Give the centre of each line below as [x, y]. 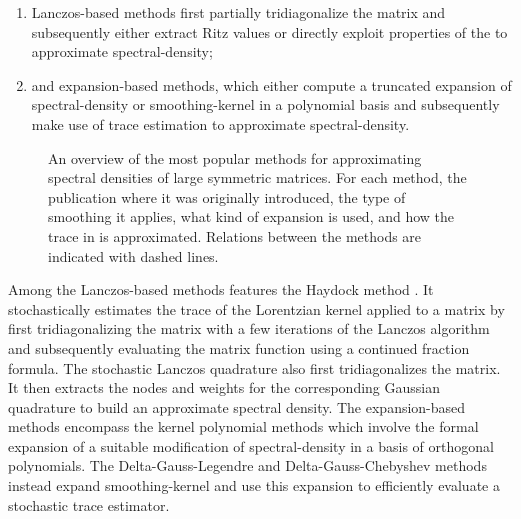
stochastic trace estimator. [89, 504]
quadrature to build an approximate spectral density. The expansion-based [237, 406]
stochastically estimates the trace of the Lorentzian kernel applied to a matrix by [256, 308]
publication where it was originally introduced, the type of [227, 196]
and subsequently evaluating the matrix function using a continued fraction [239, 347]
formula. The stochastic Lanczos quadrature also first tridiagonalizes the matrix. [254, 367]
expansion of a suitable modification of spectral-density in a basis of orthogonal [251, 445]
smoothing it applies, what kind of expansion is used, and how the [251, 216]
